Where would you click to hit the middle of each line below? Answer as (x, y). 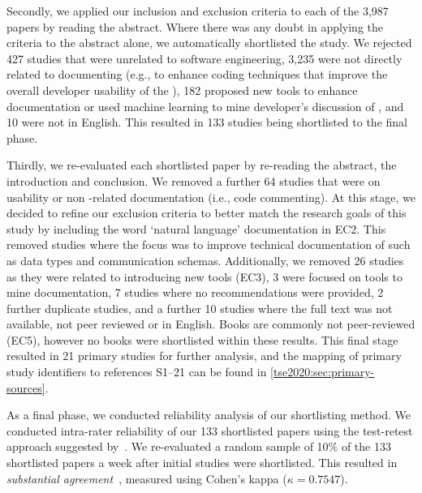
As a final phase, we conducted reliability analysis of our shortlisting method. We (209, 415)
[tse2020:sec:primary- (323, 372)
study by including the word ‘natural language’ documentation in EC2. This (196, 228)
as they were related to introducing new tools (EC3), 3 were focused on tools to (205, 276)
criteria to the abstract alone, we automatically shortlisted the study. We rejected (209, 43)
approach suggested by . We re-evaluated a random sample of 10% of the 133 (199, 446)
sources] (26, 387)
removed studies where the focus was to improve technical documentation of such (209, 244)
